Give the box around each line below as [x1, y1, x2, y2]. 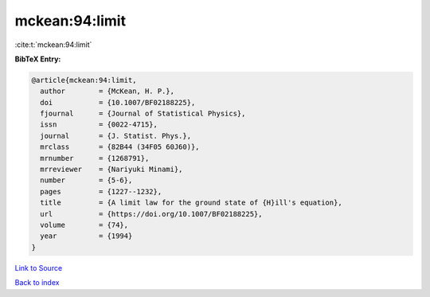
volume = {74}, [40, 221, 129, 229]
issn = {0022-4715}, [40, 120, 158, 129]
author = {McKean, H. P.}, [40, 87, 175, 96]
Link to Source [14, 263, 63, 272]
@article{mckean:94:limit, [31, 76, 137, 84]
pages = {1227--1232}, [40, 187, 162, 196]
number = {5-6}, [40, 176, 133, 185]
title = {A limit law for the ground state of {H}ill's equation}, [40, 198, 342, 207]
